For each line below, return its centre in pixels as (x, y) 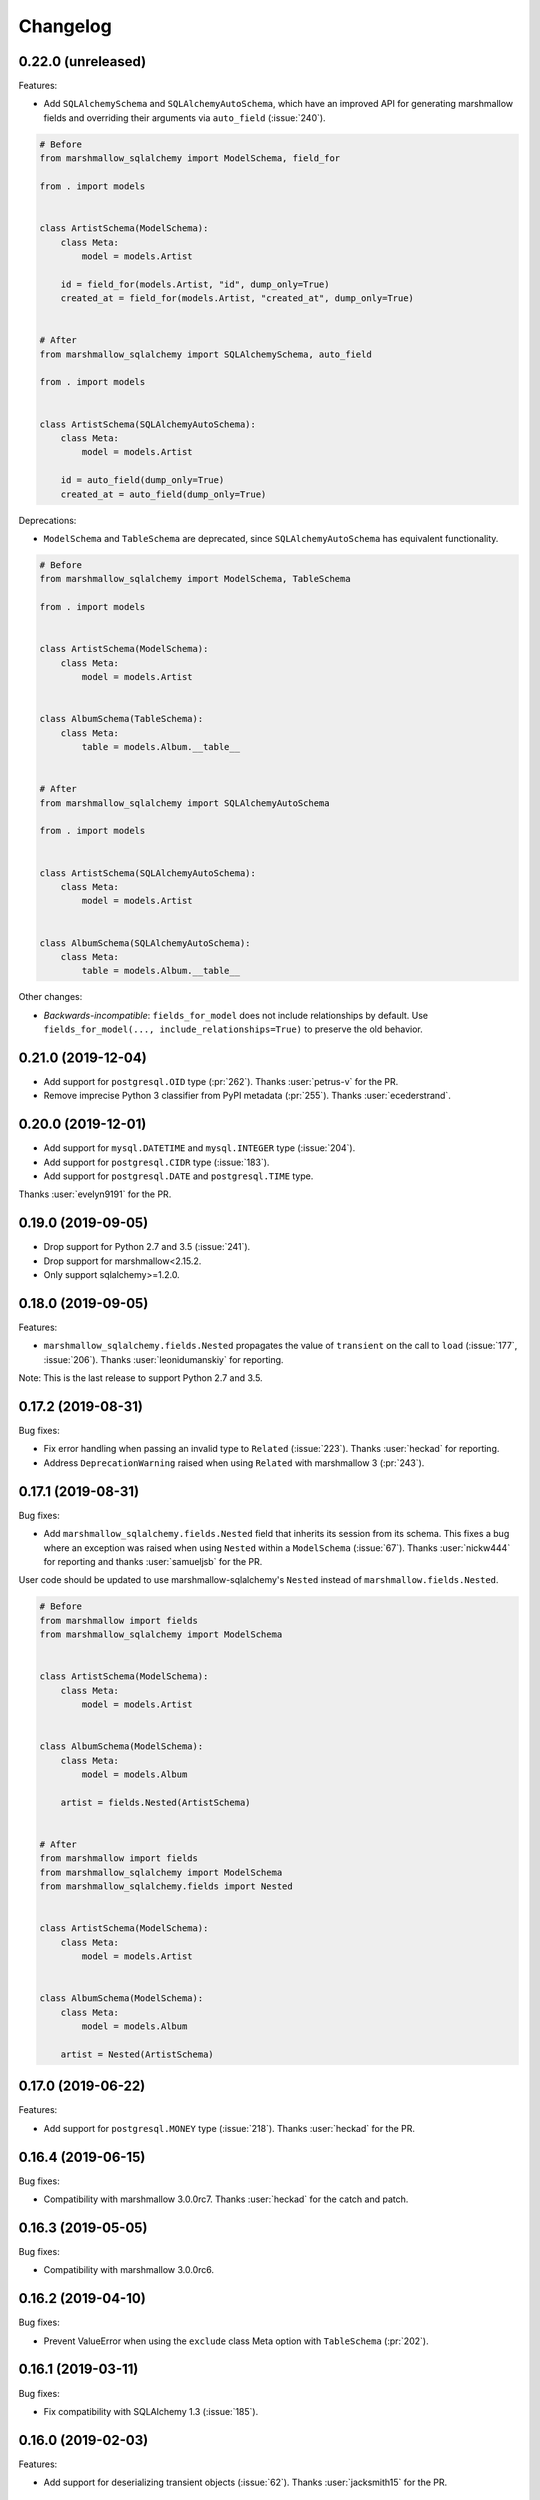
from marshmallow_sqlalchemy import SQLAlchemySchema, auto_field (205, 354)
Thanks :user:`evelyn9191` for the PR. (95, 1194)
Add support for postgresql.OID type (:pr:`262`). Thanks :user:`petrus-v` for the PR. (221, 1081)
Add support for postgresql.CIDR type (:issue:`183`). (156, 1162)
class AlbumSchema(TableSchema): (121, 719)
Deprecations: (47, 520)
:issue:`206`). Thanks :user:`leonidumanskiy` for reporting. (163, 1359)
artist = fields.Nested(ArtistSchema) (155, 1802)
